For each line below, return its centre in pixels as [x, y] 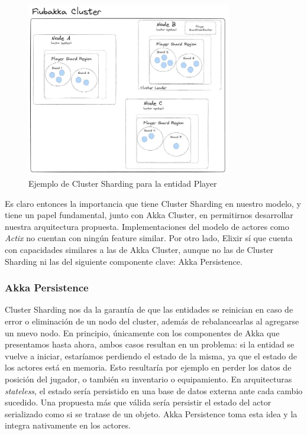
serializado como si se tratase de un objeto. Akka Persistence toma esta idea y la [151, 413]
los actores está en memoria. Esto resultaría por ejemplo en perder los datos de [148, 367]
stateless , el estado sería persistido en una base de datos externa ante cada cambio [154, 390]
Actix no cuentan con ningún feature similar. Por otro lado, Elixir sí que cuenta [149, 238]
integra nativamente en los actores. [68, 425]
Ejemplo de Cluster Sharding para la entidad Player [123, 184]
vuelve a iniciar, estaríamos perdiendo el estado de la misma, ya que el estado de [151, 356]
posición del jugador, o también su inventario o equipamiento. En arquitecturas [148, 379]
